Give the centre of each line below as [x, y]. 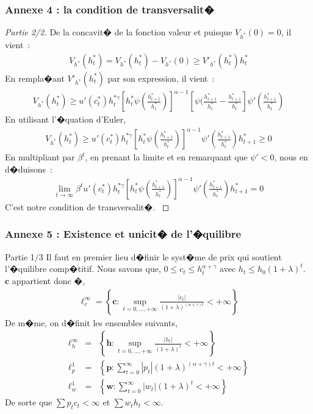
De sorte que [29, 402]
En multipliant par [40, 157]
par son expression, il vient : [161, 78]
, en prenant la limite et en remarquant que [166, 157]
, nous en [291, 157]
